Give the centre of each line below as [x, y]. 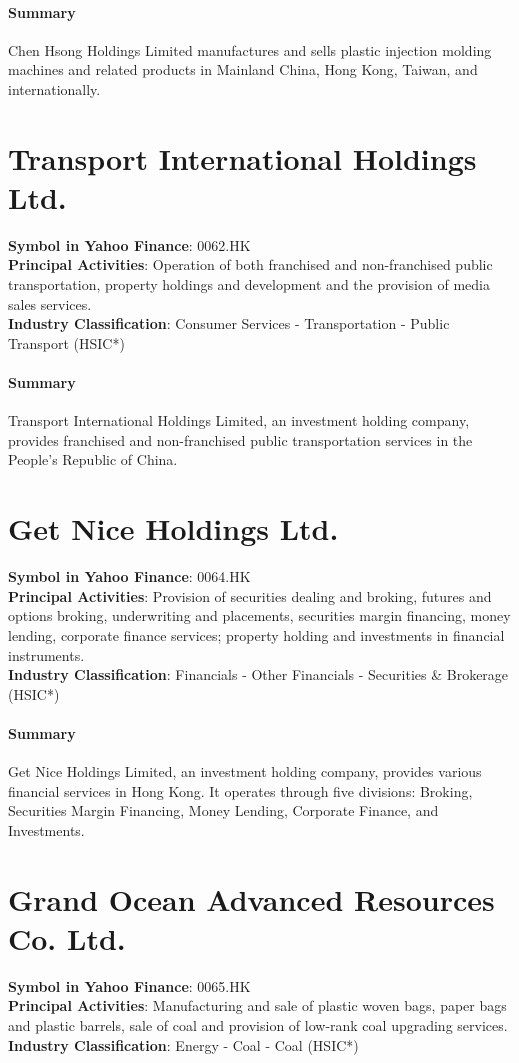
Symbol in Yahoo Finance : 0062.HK [129, 244]
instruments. [46, 654]
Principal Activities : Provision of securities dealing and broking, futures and [250, 595]
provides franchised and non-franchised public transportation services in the [240, 439]
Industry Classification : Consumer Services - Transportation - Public [229, 323]
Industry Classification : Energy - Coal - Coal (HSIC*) [183, 1044]
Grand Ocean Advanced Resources [251, 898]
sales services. [50, 303]
